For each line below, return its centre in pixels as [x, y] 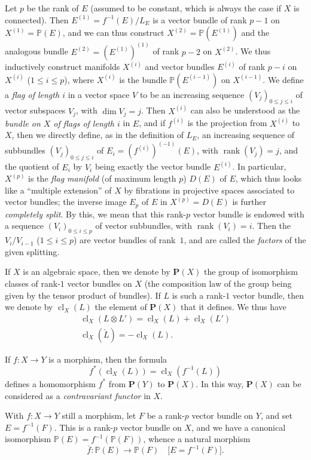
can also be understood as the [245, 110]
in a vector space [99, 94]
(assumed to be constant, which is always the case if [186, 8]
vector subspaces [35, 110]
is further [249, 202]
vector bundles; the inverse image [66, 202]
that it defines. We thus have [234, 307]
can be [289, 383]
